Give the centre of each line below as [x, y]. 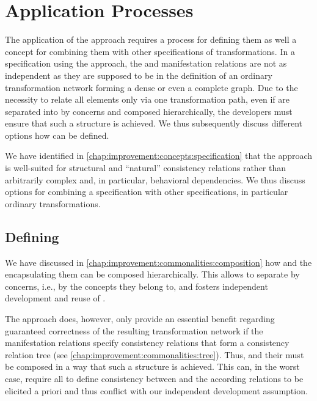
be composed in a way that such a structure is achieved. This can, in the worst [152, 366]
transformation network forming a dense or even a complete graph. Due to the [151, 87]
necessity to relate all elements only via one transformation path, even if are [147, 99]
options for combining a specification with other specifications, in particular [147, 192]
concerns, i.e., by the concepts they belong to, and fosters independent [137, 286]
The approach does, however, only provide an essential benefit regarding [140, 319]
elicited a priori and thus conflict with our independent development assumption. [156, 390]
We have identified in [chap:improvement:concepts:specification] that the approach [159, 156]
